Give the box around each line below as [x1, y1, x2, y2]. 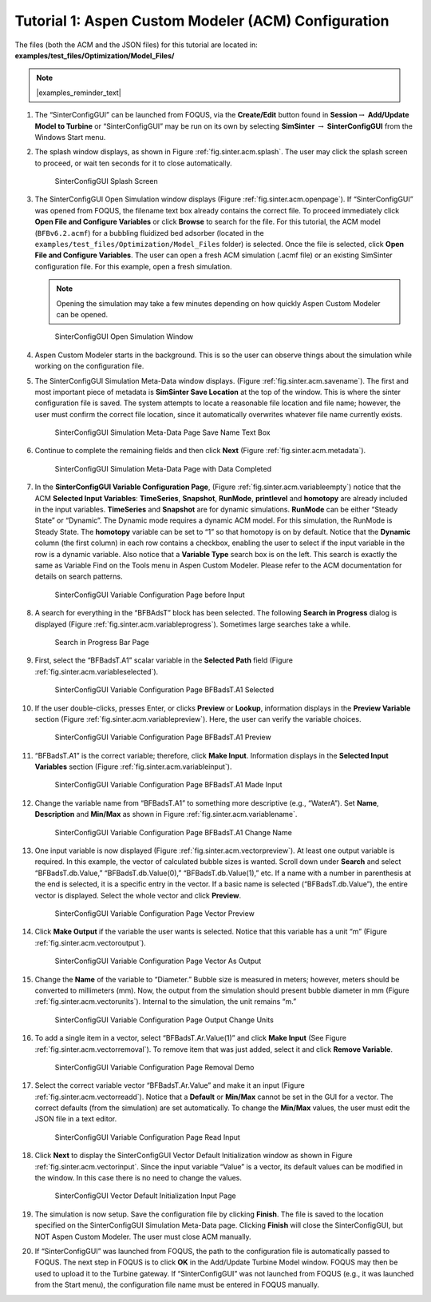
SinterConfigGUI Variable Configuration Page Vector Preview [54, 908, 255, 918]
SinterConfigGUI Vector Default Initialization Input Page [54, 1191, 236, 1200]
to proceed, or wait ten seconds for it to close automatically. [34, 158, 232, 168]
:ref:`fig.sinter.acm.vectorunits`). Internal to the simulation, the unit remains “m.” [34, 997, 297, 1006]
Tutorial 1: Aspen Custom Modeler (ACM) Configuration [14, 12, 389, 30]
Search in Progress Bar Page [54, 637, 149, 647]
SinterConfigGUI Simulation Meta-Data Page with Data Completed [54, 464, 271, 473]
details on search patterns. [34, 571, 123, 581]
